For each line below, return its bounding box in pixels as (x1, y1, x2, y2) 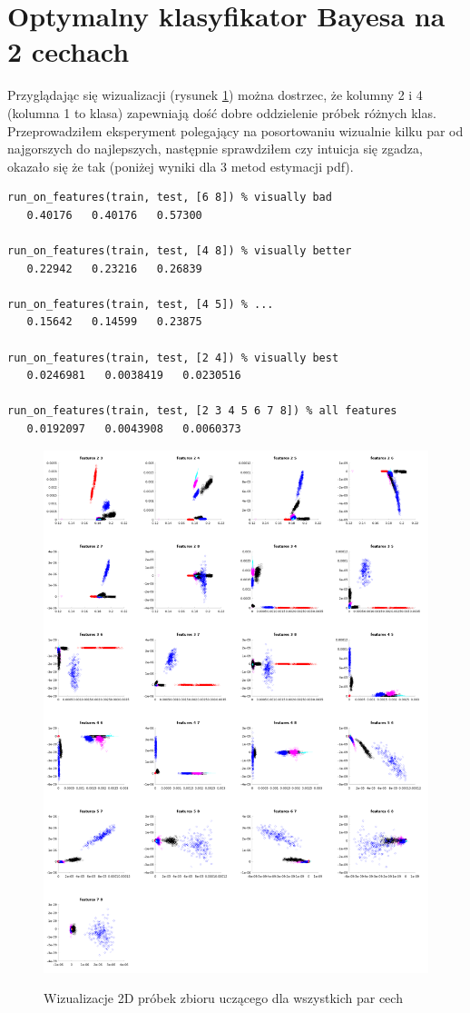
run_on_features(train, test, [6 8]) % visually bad (7, 191, 332, 204)
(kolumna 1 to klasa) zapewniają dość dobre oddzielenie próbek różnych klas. (7, 103, 436, 122)
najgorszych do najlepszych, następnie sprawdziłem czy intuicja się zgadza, (7, 139, 423, 158)
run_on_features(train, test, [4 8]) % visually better (7, 244, 352, 258)
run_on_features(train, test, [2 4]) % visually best (7, 351, 339, 364)
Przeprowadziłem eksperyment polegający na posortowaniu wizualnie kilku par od (7, 121, 464, 140)
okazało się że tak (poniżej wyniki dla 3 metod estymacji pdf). (7, 156, 354, 175)
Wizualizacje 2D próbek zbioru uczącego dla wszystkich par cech (44, 988, 403, 1008)
